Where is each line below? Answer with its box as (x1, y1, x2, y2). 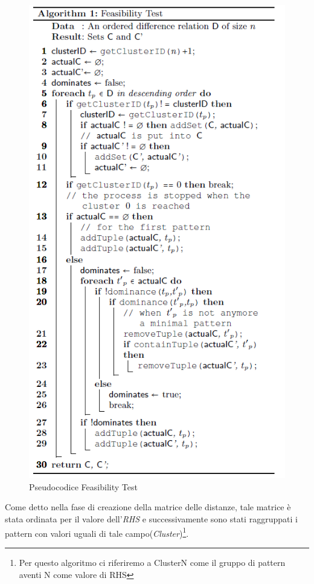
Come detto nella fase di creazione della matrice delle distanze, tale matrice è (5, 501, 291, 513)
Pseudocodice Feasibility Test (29, 480, 138, 493)
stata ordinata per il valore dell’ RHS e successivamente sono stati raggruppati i (5, 513, 298, 525)
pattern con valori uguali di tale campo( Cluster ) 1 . (5, 525, 189, 539)
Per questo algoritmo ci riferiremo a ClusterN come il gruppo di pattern (19, 556, 286, 568)
